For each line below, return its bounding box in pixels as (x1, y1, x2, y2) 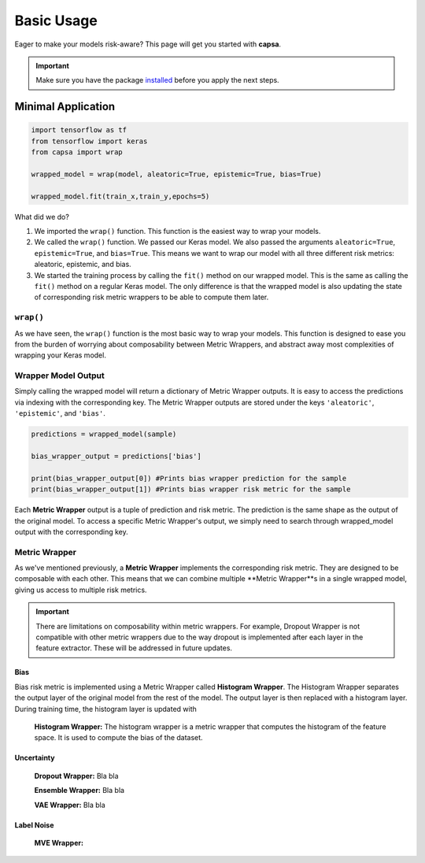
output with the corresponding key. (14, 527, 129, 536)
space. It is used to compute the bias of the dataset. (34, 733, 204, 743)
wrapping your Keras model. (14, 350, 106, 360)
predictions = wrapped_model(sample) (31, 430, 177, 439)
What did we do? (14, 212, 70, 221)
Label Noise (14, 820, 54, 830)
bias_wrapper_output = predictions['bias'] (31, 452, 202, 461)
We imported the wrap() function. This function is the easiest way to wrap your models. (34, 227, 321, 236)
